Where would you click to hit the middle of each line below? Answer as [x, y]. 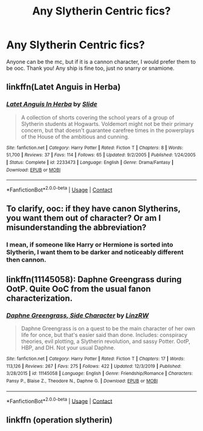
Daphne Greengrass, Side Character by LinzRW [78, 315]
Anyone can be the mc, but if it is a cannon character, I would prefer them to [101, 61]
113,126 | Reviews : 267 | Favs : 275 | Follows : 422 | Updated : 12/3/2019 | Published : [94, 366]
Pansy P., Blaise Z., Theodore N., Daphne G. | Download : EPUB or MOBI [82, 381]
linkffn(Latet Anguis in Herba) [63, 87]
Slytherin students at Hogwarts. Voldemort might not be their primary [107, 124]
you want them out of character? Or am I [84, 218]
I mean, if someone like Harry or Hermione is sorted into [90, 245]
